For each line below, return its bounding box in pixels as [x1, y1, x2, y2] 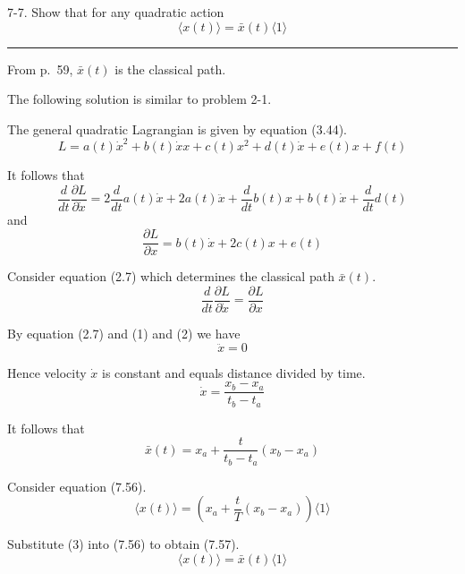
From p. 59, [7, 59, 73, 78]
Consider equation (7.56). [7, 476, 147, 495]
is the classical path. [114, 59, 226, 78]
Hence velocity [7, 363, 87, 381]
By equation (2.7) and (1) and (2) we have [7, 324, 241, 343]
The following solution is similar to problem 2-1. [7, 90, 272, 108]
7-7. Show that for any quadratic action [7, 3, 224, 21]
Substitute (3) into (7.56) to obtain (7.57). [7, 535, 240, 553]
